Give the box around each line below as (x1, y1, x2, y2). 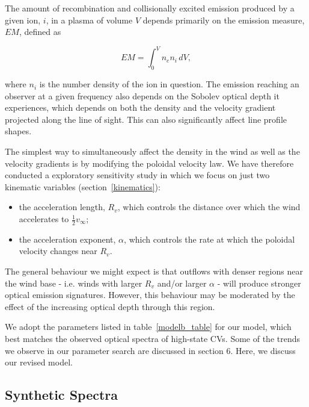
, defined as (19, 25, 61, 38)
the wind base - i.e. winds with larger (5, 276, 142, 289)
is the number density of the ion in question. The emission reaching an (39, 78, 299, 90)
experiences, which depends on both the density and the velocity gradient (5, 101, 276, 114)
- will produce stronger (217, 276, 301, 289)
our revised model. (5, 356, 73, 368)
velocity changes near (19, 244, 97, 257)
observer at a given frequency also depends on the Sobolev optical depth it (5, 89, 280, 102)
